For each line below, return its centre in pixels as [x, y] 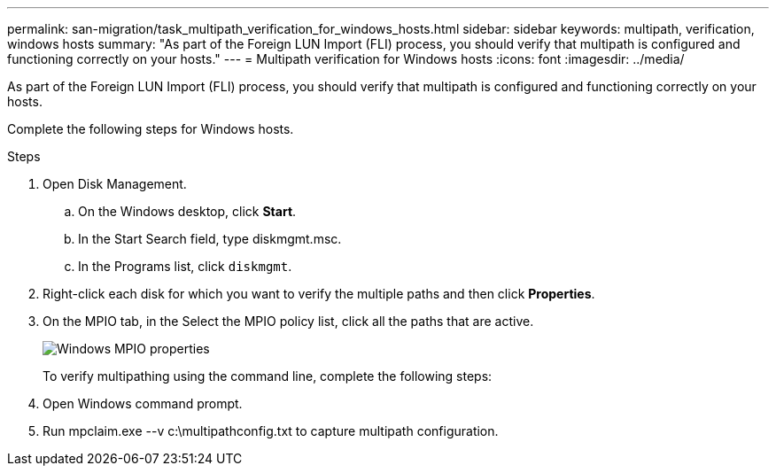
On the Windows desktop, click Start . [187, 211]
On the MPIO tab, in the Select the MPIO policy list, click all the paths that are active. [288, 321]
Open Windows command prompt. [143, 403]
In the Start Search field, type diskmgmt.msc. [210, 239]
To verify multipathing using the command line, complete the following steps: [268, 376]
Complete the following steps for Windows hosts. [151, 129]
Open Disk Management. [115, 184]
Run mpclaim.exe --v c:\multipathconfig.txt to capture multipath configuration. [271, 431]
